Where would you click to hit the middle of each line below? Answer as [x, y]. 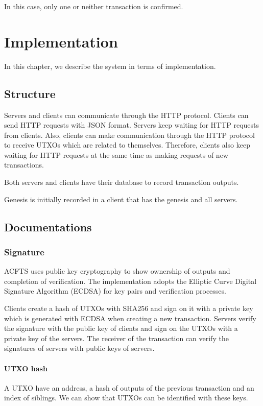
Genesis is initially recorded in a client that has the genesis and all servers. [121, 199]
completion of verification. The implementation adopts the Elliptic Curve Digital [130, 281]
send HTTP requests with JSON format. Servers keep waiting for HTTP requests [132, 125]
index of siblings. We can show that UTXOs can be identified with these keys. [126, 398]
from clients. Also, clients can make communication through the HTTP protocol [129, 135]
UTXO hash [26, 368]
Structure [30, 93]
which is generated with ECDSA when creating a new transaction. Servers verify [130, 318]
